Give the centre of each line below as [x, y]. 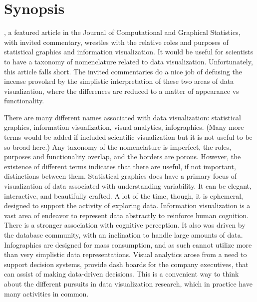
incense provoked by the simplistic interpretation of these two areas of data [119, 81]
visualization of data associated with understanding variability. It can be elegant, [128, 186]
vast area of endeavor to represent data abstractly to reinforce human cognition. [127, 215]
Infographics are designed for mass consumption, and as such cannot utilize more [128, 244]
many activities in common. [46, 293]
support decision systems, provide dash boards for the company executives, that [126, 264]
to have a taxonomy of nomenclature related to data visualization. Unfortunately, [128, 61]
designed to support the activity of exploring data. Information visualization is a [127, 205]
